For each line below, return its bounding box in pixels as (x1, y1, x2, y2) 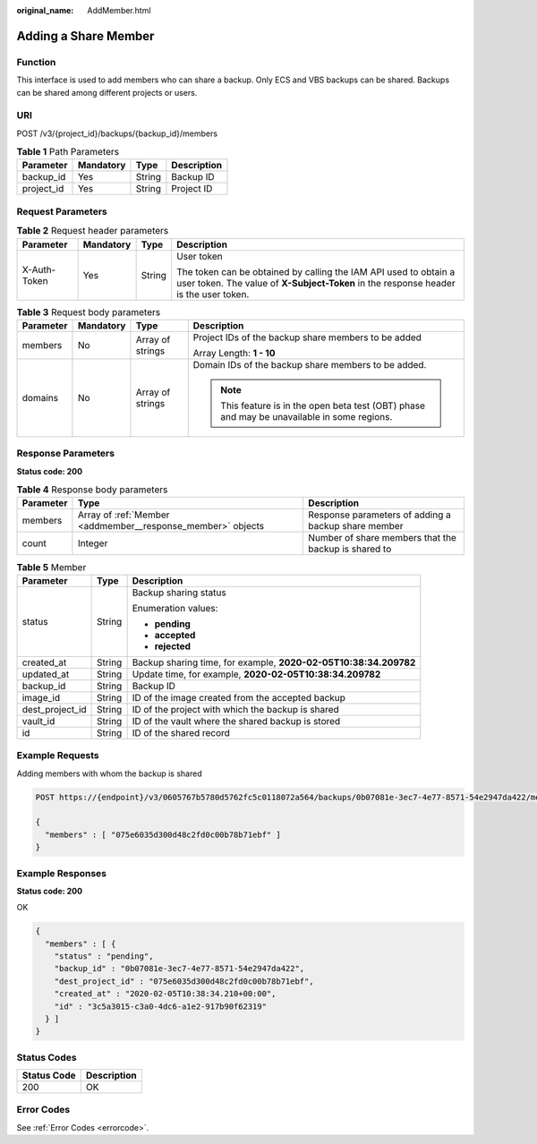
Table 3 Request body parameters (16, 305, 161, 318)
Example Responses (16, 867, 107, 879)
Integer (77, 537, 108, 550)
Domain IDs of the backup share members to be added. (192, 358, 427, 371)
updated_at (21, 668, 70, 680)
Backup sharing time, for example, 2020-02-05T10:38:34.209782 (132, 656, 416, 669)
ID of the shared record (132, 726, 230, 738)
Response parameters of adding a (308, 508, 451, 521)
